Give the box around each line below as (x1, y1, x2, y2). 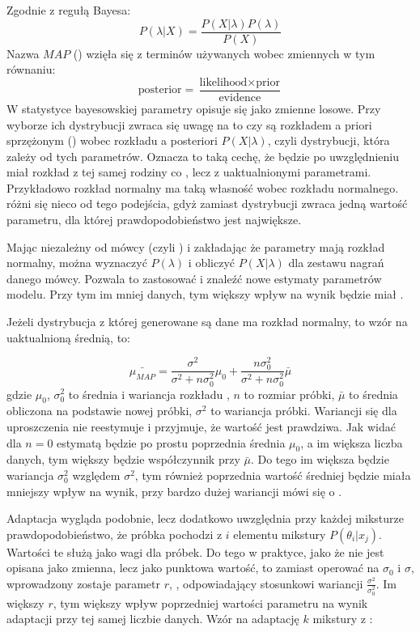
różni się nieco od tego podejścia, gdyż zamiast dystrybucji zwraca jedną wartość (6, 195, 408, 212)
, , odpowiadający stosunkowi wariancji (168, 575, 363, 592)
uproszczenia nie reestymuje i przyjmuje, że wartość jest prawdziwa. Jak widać (6, 418, 396, 435)
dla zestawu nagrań (288, 254, 384, 271)
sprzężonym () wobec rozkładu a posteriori (6, 132, 218, 149)
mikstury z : (312, 610, 373, 627)
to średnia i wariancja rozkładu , (68, 385, 230, 402)
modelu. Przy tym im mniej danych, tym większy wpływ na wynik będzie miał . (6, 286, 404, 303)
